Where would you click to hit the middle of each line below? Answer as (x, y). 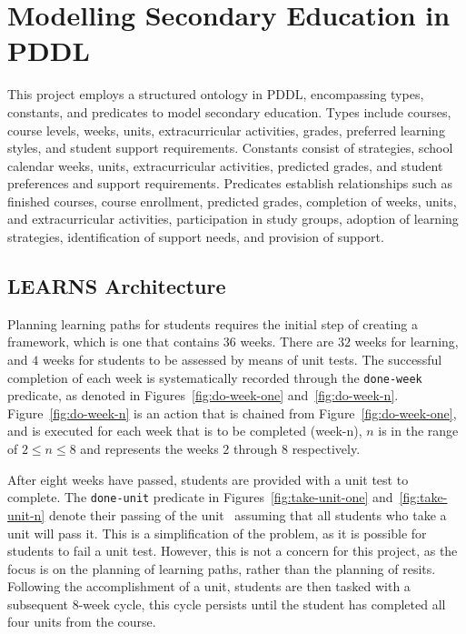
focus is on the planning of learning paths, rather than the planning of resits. (222, 568)
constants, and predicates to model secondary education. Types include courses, (229, 111)
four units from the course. (82, 622)
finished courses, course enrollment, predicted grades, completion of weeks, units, (232, 201)
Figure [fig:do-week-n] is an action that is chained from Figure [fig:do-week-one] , (232, 413)
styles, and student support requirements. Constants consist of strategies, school (230, 148)
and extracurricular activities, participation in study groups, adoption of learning (233, 219)
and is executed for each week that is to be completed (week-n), (185, 431)
